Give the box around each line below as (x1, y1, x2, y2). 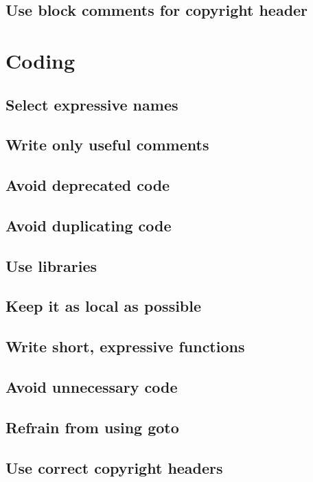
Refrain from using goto (5, 416, 179, 437)
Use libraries (5, 255, 97, 276)
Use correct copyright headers (5, 457, 223, 478)
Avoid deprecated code (5, 174, 170, 196)
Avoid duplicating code (5, 214, 172, 236)
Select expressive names (5, 93, 178, 115)
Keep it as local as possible (5, 295, 202, 317)
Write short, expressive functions (5, 336, 245, 357)
